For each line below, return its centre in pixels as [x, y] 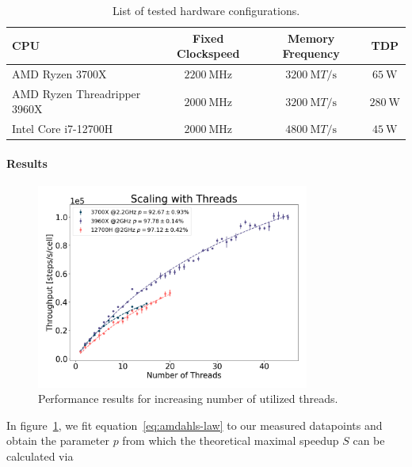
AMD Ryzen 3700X [59, 74]
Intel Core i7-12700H [63, 129]
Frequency [311, 53]
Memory [311, 38]
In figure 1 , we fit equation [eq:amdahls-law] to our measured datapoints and [195, 425]
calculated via [40, 456]
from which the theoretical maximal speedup [231, 440]
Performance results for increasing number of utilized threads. [188, 399]
